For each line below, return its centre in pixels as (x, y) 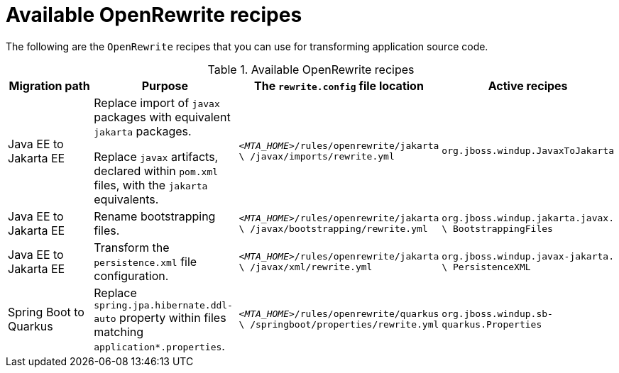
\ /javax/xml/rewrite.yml (306, 267)
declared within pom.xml (156, 171)
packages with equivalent (162, 117)
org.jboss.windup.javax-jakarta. (528, 256)
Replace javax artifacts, (156, 156)
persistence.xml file (146, 261)
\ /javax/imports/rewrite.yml (317, 156)
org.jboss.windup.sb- (497, 314)
